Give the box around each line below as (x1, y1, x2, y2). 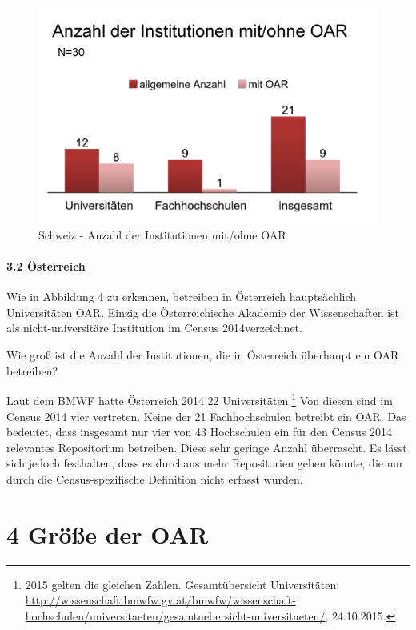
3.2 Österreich (6, 258, 86, 275)
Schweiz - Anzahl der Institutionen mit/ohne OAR (38, 226, 286, 243)
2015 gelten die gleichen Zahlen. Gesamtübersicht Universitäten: (25, 576, 340, 592)
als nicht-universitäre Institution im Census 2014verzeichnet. (6, 319, 302, 336)
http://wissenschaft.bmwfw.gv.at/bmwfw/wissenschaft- (25, 592, 296, 608)
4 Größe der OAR (6, 517, 209, 550)
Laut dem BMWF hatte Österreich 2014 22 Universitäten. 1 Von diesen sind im (6, 390, 393, 408)
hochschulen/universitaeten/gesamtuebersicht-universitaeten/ (25, 607, 326, 624)
